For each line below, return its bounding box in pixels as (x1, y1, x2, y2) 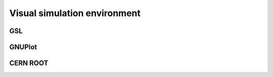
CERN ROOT (9, 59, 49, 67)
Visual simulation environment (9, 8, 141, 19)
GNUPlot (9, 43, 37, 51)
